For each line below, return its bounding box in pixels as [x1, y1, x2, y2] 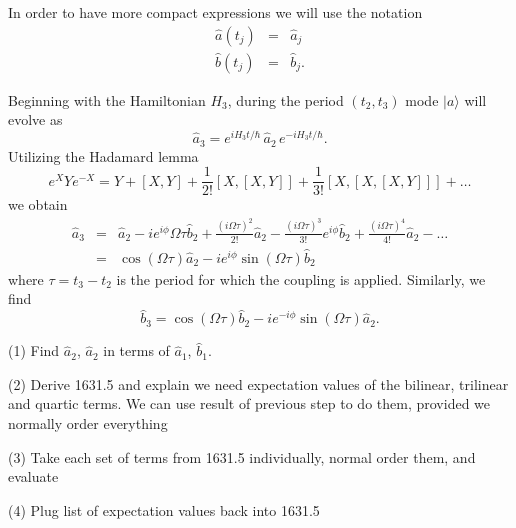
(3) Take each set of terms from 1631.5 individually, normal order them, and [8, 446, 476, 467]
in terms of [103, 340, 170, 361]
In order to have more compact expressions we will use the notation [8, 2, 423, 22]
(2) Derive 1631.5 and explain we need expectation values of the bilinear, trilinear [8, 373, 509, 394]
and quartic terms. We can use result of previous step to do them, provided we [8, 393, 491, 414]
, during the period [227, 89, 344, 110]
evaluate [8, 466, 59, 487]
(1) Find [8, 340, 60, 361]
